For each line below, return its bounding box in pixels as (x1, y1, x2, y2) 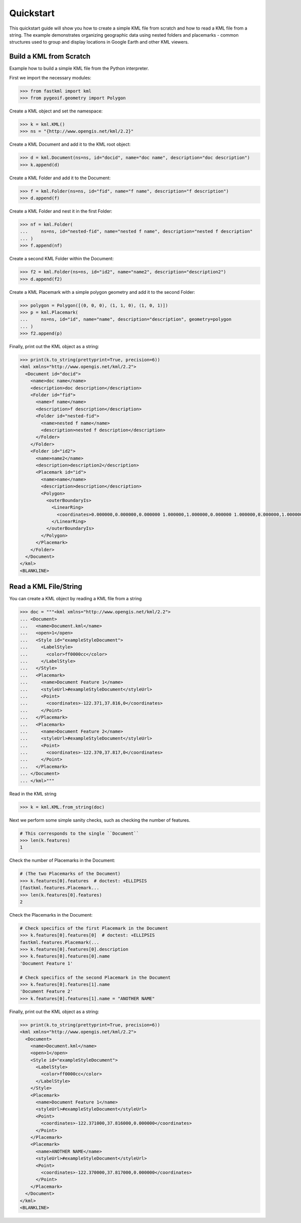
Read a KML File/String (9, 583, 82, 591)
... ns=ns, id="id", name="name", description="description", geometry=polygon (20, 316, 232, 322)
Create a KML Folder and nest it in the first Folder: (9, 208, 112, 214)
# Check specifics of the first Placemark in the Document (20, 925, 168, 931)
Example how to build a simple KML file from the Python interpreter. (9, 65, 149, 71)
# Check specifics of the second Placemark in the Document (20, 974, 171, 980)
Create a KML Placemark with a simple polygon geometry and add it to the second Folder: (9, 289, 195, 295)
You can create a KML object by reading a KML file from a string (9, 596, 142, 602)
